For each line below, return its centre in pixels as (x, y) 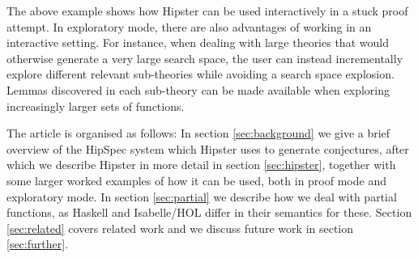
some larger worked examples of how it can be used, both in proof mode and (196, 180)
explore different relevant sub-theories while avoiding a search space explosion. (200, 74)
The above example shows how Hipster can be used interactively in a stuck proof (207, 11)
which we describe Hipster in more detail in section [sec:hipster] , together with (201, 165)
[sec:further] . (38, 244)
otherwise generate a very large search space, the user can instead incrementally (205, 58)
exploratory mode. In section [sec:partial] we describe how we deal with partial (202, 196)
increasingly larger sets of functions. (96, 106)
